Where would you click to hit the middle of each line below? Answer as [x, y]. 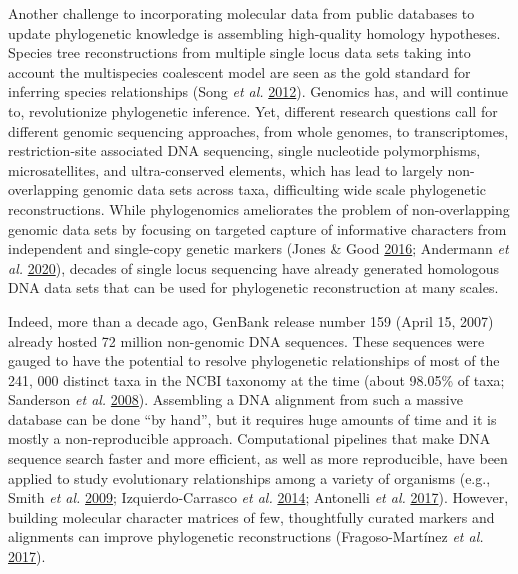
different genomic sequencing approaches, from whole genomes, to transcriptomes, [258, 130]
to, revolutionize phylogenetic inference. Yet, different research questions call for [253, 110]
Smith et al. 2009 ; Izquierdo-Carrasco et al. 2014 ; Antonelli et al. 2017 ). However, [258, 497]
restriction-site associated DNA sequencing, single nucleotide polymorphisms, [244, 150]
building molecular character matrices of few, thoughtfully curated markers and [251, 516]
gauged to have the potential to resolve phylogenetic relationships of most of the [254, 360]
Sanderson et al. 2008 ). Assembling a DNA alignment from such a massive [235, 399]
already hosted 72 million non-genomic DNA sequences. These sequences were [246, 340]
